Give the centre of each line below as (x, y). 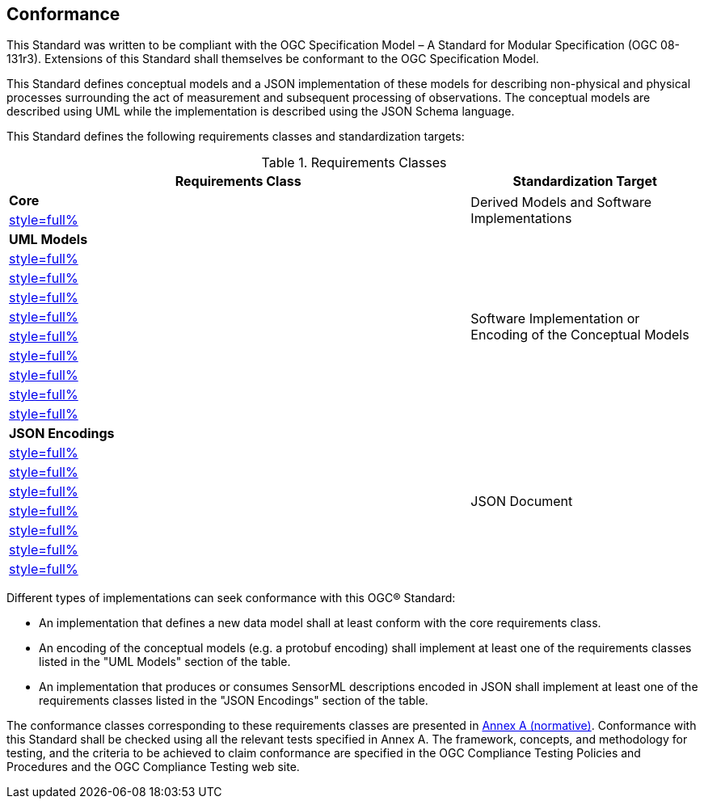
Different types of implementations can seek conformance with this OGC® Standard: (231, 598)
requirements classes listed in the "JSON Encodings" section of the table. (234, 701)
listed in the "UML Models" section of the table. (165, 662)
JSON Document (522, 502)
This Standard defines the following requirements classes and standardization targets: (236, 137)
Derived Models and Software (561, 202)
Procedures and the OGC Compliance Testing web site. (153, 767)
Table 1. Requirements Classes (354, 163)
